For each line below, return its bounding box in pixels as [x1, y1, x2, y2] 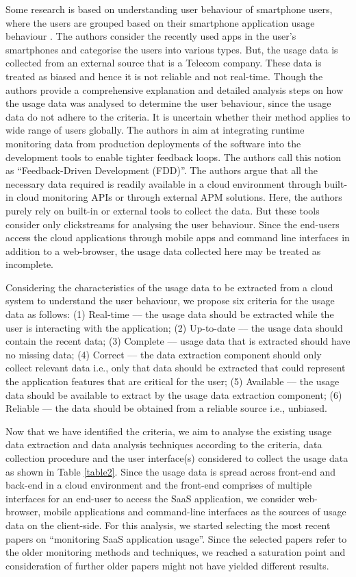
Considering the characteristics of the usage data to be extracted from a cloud [5, 280, 333, 294]
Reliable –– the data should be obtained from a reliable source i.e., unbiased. [5, 401, 327, 415]
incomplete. [5, 257, 53, 271]
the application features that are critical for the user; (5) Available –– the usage [5, 374, 340, 389]
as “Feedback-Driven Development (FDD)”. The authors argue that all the [5, 163, 318, 177]
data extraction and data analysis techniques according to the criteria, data [5, 437, 322, 452]
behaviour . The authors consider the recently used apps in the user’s [5, 29, 296, 43]
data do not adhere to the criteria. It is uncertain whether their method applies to [5, 109, 351, 123]
